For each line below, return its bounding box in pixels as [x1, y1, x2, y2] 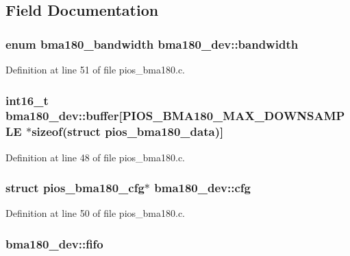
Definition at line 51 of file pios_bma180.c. [5, 62, 186, 76]
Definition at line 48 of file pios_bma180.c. [5, 150, 186, 164]
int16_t [5, 91, 49, 108]
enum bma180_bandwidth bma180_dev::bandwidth [5, 35, 299, 52]
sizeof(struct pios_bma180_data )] [32, 123, 224, 140]
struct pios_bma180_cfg [5, 179, 145, 196]
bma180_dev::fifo [5, 235, 103, 252]
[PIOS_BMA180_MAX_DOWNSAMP [118, 107, 345, 124]
